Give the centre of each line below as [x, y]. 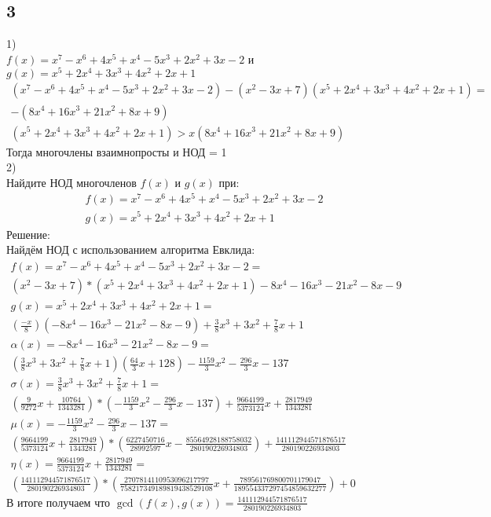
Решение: [28, 234]
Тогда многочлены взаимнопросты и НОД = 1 [117, 151]
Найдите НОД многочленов [71, 182]
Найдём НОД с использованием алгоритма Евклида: [131, 249]
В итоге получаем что [59, 502]
